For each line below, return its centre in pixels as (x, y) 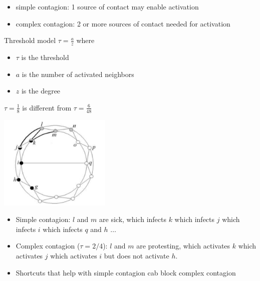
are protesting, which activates (183, 246)
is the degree (41, 91)
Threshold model (30, 40)
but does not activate (137, 256)
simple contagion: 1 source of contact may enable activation (107, 6)
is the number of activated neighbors (78, 74)
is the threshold (45, 57)
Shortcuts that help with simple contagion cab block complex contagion (126, 272)
